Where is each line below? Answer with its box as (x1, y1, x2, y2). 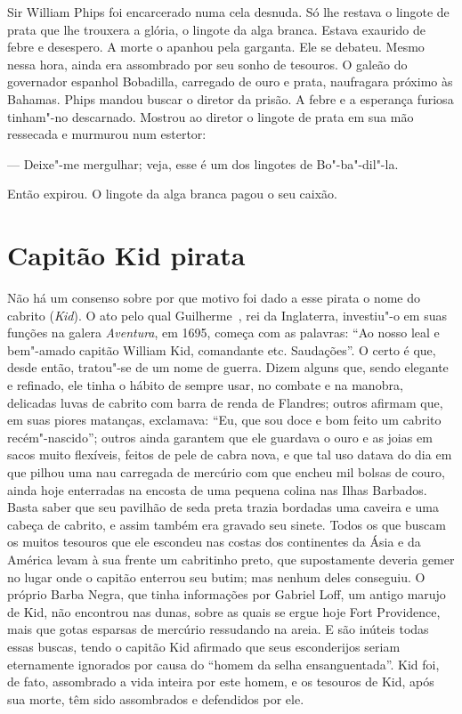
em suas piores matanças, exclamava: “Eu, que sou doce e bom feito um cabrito (7, 410, 442, 429)
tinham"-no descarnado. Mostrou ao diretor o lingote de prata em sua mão (7, 107, 414, 126)
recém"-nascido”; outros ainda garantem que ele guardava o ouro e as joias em (7, 427, 433, 446)
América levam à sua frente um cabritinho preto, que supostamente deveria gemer (7, 549, 455, 568)
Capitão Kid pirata (7, 237, 246, 273)
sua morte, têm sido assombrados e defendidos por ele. (7, 689, 304, 708)
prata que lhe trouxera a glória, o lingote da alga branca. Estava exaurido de (7, 20, 426, 38)
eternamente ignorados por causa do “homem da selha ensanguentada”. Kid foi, (7, 654, 440, 673)
